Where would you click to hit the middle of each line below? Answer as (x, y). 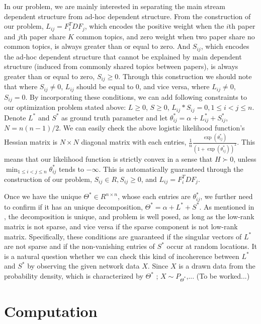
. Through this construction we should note (185, 76)
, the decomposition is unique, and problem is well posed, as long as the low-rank (129, 216)
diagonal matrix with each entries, (134, 142)
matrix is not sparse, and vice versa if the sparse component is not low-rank (121, 226)
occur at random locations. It (212, 246)
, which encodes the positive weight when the (154, 26)
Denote (15, 117)
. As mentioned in (227, 206)
